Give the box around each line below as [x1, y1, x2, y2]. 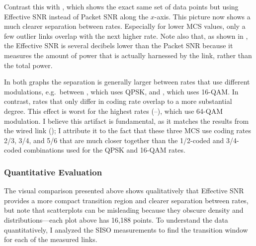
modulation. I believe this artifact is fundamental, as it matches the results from [4, 115, 249, 126]
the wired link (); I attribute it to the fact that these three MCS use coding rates [4, 125, 251, 136]
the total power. [4, 60, 53, 70]
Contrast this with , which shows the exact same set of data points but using [4, 1, 239, 11]
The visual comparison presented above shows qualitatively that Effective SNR [4, 185, 244, 196]
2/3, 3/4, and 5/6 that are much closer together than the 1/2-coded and [4, 135, 224, 145]
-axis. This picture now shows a [154, 11, 251, 21]
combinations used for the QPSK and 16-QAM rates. [24, 145, 185, 155]
